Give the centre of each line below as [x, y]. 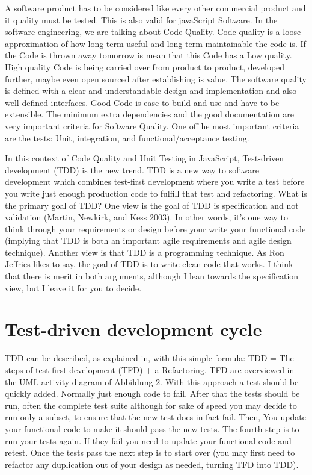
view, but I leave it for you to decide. [73, 287]
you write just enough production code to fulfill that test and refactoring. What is [156, 193]
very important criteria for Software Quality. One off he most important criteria [152, 126]
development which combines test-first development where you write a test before [155, 182]
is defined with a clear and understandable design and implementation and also [151, 91]
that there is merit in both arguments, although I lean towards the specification [152, 276]
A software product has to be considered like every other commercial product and [155, 8]
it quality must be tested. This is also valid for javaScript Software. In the [141, 20]
